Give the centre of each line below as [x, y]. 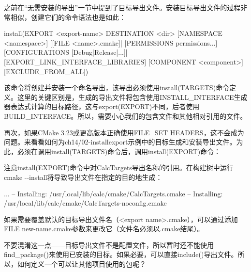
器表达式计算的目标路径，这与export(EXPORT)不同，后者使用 [102, 106]
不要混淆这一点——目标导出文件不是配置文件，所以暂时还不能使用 [109, 245]
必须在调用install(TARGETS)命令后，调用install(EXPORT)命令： [119, 151]
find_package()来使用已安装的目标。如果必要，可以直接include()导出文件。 [121, 254]
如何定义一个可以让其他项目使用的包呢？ [81, 264]
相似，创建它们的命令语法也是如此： [68, 17]
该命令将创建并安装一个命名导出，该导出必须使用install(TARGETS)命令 [117, 88]
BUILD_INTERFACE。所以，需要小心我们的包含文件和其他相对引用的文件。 [125, 116]
